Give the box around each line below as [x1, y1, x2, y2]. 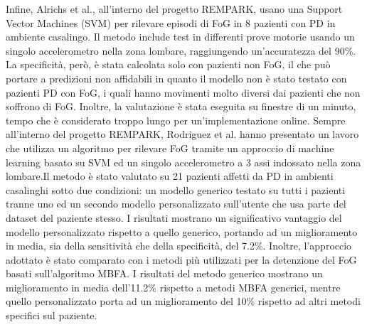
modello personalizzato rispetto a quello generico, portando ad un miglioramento [6, 224, 358, 239]
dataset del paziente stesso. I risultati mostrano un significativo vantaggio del [6, 210, 342, 225]
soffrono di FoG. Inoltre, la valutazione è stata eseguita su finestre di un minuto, [6, 99, 356, 114]
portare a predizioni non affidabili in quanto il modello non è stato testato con [6, 70, 347, 85]
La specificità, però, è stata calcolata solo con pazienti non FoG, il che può [6, 57, 331, 72]
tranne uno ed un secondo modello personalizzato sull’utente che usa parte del [6, 196, 346, 211]
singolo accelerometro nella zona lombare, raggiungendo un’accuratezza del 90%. [6, 43, 356, 58]
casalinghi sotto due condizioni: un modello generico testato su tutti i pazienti [6, 182, 346, 197]
